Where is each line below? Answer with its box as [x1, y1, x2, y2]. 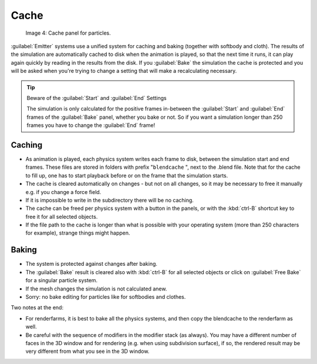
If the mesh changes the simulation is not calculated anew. [25, 285, 167, 292]
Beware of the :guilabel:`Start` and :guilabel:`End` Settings [26, 94, 167, 101]
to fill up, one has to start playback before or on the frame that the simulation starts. [25, 172, 228, 179]
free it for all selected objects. [25, 213, 98, 220]
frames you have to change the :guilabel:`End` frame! [26, 122, 156, 129]
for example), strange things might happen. [25, 229, 130, 236]
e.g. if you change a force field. [25, 188, 102, 195]
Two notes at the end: [11, 304, 64, 311]
